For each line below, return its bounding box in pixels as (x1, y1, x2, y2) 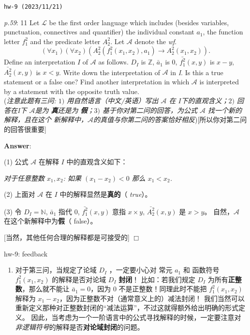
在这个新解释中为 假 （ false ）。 (4, 216, 97, 226)
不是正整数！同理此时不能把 (118, 284, 207, 294)
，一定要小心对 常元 (109, 265, 173, 275)
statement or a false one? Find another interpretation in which (4, 77, 190, 87)
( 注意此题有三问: (4, 96, 56, 106)
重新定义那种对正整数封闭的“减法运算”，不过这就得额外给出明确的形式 (15, 303, 239, 313)
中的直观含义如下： (66, 157, 128, 167)
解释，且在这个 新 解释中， (4, 114, 88, 125)
